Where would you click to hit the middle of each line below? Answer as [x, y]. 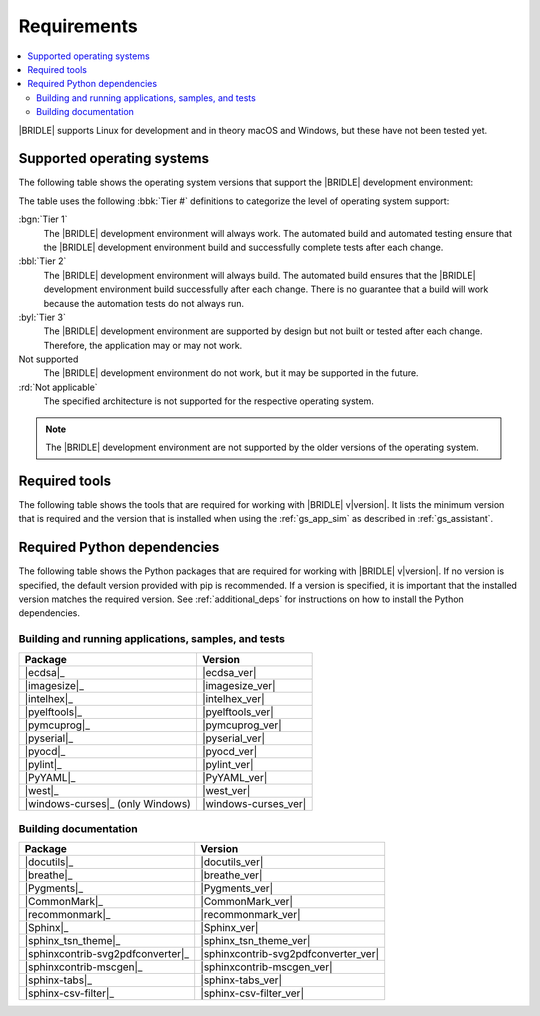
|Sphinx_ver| [229, 928]
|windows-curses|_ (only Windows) [108, 803]
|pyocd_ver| [229, 751]
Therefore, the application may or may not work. [143, 345]
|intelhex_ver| [233, 698]
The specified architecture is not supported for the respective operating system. [208, 401]
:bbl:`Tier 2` [42, 261]
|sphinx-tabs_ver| [241, 980]
